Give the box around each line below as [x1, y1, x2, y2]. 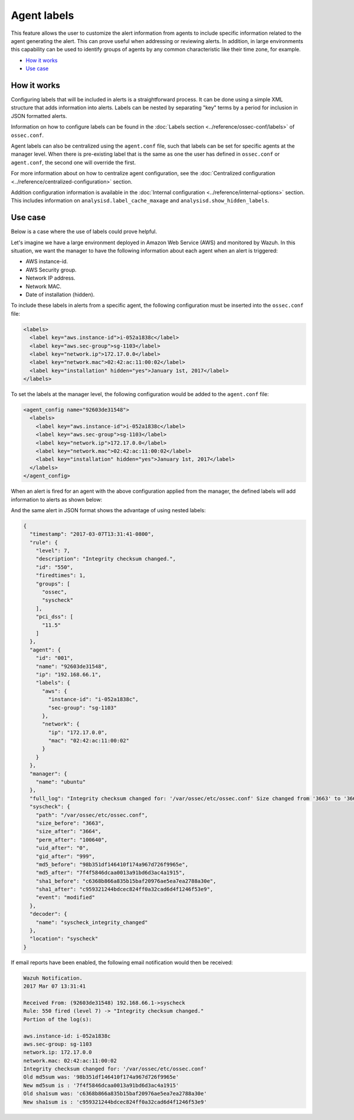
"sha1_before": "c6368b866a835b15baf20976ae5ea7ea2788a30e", [35, 877, 217, 885]
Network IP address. [25, 274, 76, 281]
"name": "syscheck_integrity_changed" [35, 919, 148, 926]
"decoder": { [29, 911, 67, 918]
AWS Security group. [25, 266, 77, 273]
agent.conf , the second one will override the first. [11, 159, 136, 166]
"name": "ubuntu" [35, 779, 86, 785]
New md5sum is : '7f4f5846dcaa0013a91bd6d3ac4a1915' [23, 1082, 179, 1089]
